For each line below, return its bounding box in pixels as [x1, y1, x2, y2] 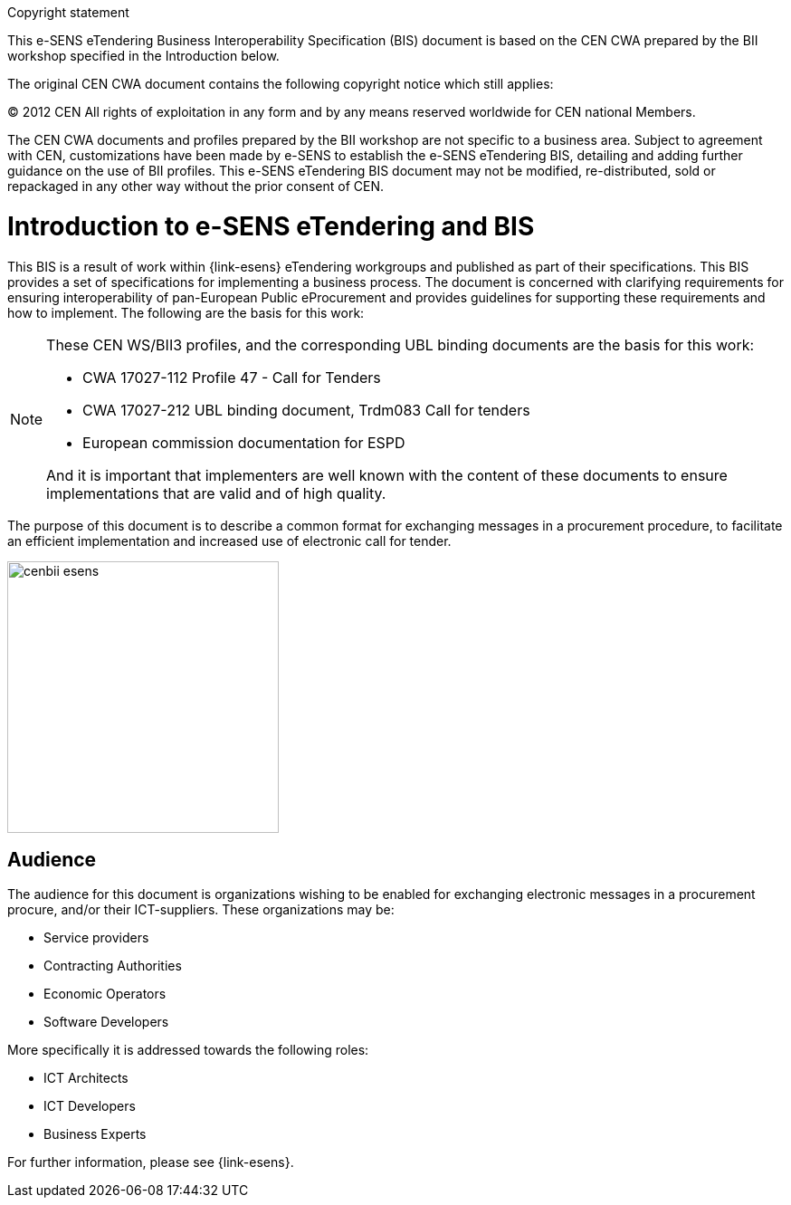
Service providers [43, 930, 149, 946]
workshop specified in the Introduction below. [7, 48, 280, 63]
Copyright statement [7, 5, 129, 20]
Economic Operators [43, 986, 167, 1002]
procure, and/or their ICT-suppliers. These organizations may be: [7, 902, 395, 918]
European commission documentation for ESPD [82, 433, 405, 452]
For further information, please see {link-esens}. [7, 1154, 294, 1171]
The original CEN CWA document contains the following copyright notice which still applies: [7, 76, 554, 91]
